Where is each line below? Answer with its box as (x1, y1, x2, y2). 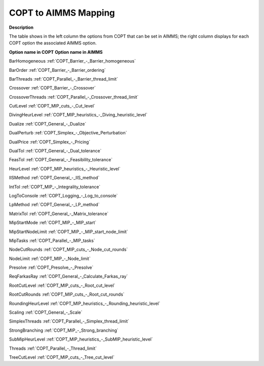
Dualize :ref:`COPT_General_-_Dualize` (9, 121, 87, 127)
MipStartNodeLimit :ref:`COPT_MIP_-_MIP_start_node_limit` (9, 229, 128, 235)
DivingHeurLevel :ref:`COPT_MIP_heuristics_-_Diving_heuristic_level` (9, 112, 148, 118)
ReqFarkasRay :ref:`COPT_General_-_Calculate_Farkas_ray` (9, 274, 128, 280)
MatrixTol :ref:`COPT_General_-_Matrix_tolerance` (9, 211, 109, 216)
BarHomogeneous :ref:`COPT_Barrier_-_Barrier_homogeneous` (9, 58, 136, 64)
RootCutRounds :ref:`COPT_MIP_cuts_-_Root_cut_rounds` (9, 291, 125, 298)
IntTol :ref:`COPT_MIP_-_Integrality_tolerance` (9, 184, 101, 190)
